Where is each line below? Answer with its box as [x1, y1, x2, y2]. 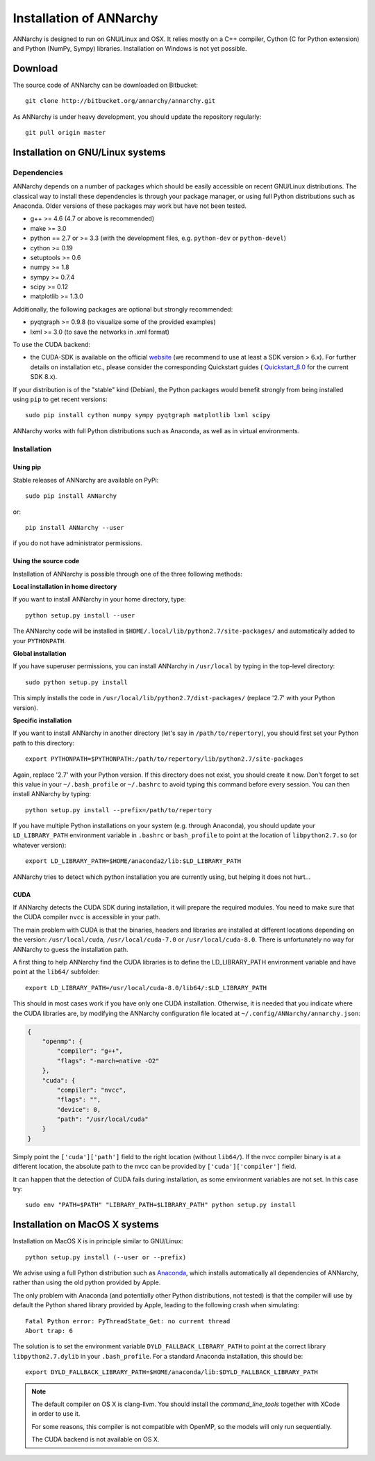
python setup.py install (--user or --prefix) [25, 1253, 187, 1261]
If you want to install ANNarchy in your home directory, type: [12, 595, 187, 604]
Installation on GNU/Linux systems [12, 146, 166, 158]
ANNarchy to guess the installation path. [12, 945, 128, 953]
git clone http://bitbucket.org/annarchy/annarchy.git [25, 97, 216, 105]
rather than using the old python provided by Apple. [12, 1278, 161, 1286]
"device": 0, [56, 1106, 101, 1113]
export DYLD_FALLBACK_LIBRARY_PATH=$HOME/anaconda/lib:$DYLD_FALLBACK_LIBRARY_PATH [25, 1369, 319, 1376]
